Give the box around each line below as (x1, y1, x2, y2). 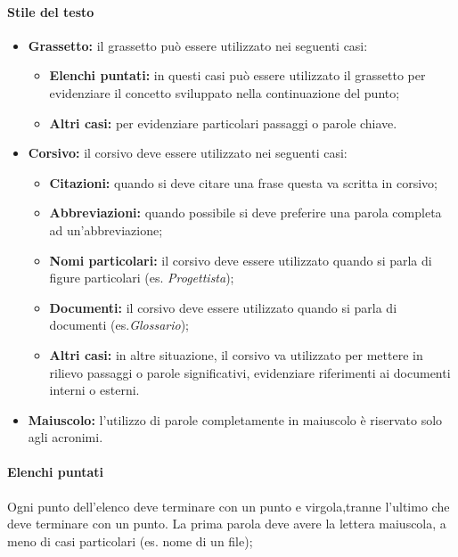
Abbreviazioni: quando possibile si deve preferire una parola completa (49, 203, 442, 222)
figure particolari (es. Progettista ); (49, 268, 234, 287)
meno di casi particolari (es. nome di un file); (7, 531, 253, 550)
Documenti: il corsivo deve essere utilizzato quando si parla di (49, 298, 397, 316)
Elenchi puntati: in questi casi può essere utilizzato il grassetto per (49, 66, 426, 85)
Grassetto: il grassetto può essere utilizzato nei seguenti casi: (28, 36, 368, 54)
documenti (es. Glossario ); (49, 315, 190, 334)
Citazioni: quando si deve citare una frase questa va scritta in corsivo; (49, 173, 438, 192)
